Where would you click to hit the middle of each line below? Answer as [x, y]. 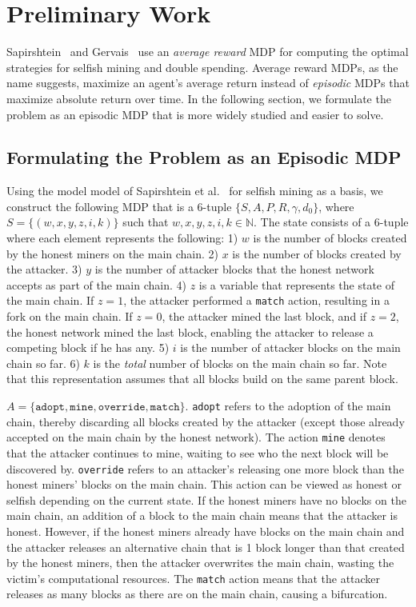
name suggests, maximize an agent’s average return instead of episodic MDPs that [208, 83]
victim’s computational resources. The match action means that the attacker [194, 578]
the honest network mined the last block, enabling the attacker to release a [190, 331]
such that [146, 222]
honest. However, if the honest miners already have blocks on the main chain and [206, 531]
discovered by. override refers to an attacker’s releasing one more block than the [205, 468]
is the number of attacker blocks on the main [290, 347]
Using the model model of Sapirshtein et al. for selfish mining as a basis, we [195, 191]
